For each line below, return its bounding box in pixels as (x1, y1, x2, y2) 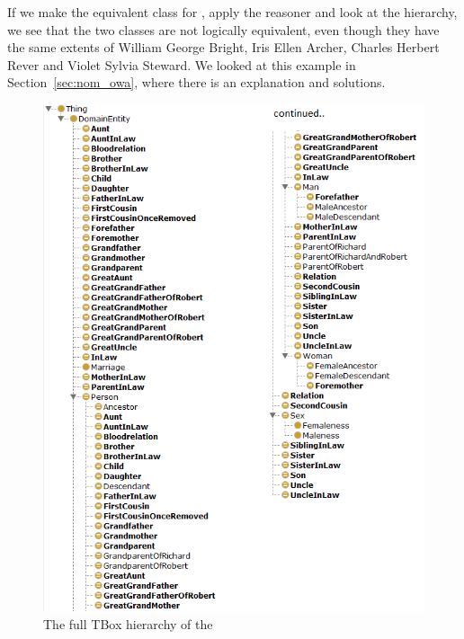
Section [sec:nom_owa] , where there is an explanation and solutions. (7, 73, 386, 92)
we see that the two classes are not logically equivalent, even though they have (7, 20, 440, 39)
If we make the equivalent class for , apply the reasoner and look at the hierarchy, (7, 3, 458, 21)
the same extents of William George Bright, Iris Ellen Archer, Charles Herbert (7, 38, 440, 57)
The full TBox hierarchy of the (43, 615, 213, 634)
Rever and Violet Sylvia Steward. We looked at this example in (7, 55, 356, 74)
